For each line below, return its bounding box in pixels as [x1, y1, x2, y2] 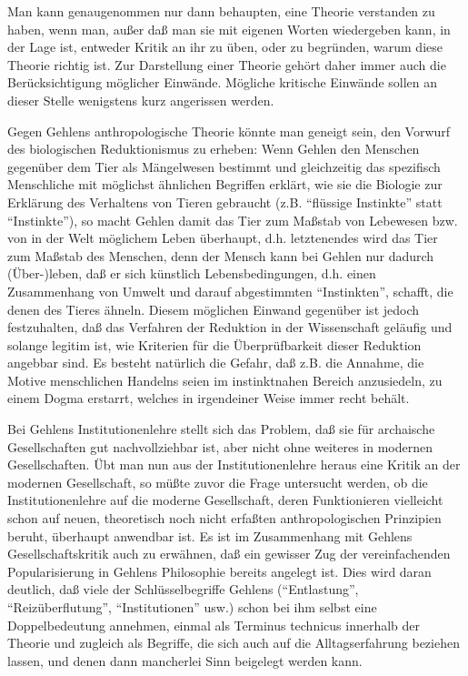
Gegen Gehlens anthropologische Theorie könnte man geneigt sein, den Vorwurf [7, 121, 451, 140]
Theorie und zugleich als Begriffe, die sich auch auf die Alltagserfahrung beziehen [7, 633, 460, 652]
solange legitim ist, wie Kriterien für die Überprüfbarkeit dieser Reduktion [7, 335, 422, 354]
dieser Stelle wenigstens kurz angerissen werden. [7, 90, 274, 109]
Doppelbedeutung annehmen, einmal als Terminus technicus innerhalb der [7, 615, 421, 634]
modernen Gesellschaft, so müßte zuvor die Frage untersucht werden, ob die [7, 472, 428, 491]
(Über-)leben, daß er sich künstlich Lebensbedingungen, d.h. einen [7, 264, 376, 283]
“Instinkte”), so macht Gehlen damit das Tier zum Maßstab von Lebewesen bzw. [7, 210, 458, 229]
